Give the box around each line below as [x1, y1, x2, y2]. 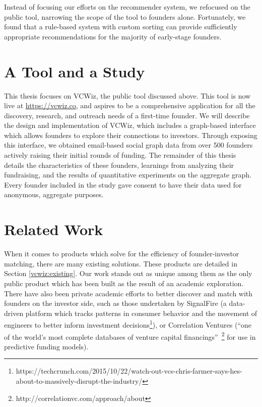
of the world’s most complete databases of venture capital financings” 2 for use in [4, 330, 256, 342]
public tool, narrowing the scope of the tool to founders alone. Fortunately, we [4, 11, 246, 22]
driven [4, 307, 24, 318]
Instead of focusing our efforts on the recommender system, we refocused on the [4, 2, 250, 12]
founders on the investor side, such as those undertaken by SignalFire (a [4, 298, 227, 308]
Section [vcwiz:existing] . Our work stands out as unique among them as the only [4, 268, 252, 279]
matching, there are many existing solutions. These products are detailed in [4, 258, 237, 268]
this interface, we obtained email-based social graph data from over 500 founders [4, 140, 253, 150]
